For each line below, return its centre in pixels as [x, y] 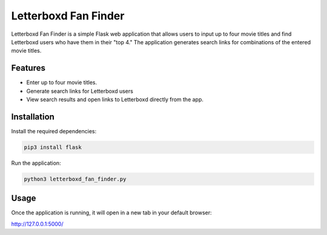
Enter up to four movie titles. [61, 82]
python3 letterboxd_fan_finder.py [75, 179]
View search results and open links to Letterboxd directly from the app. [115, 99]
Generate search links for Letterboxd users [80, 91]
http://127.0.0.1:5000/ [37, 223]
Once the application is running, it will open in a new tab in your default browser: [111, 213]
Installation [33, 117]
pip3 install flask [53, 147]
